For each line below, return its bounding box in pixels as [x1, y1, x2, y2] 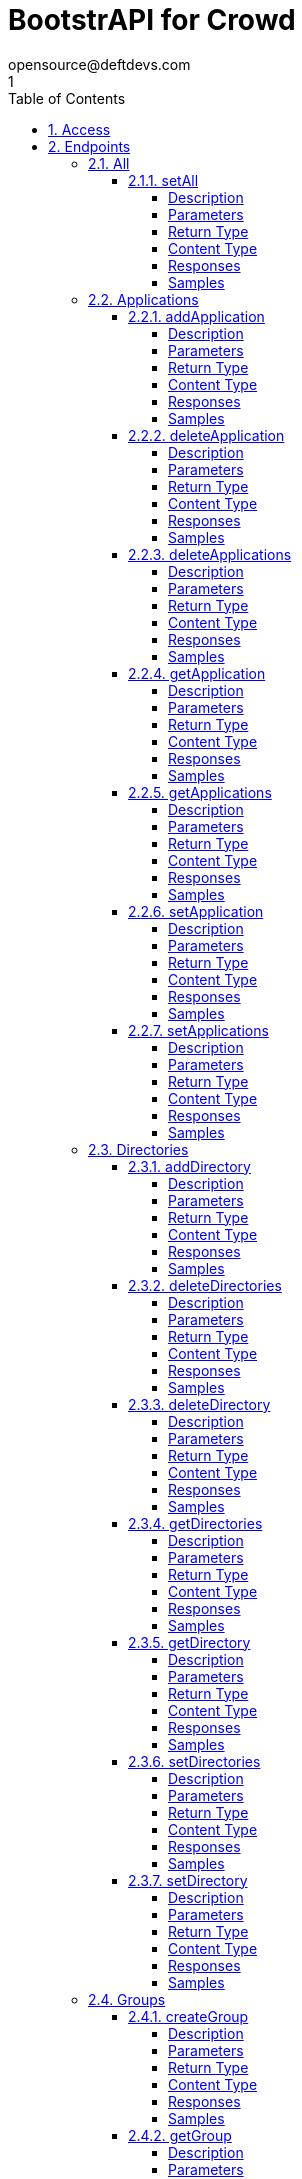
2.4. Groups [88, 1990, 166, 2008]
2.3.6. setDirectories [128, 1752, 261, 1770]
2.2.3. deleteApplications [128, 545, 292, 563]
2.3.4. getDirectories [128, 1514, 263, 1532]
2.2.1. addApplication [128, 307, 265, 325]
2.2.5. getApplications [128, 783, 272, 801]
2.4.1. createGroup [128, 2007, 249, 2025]
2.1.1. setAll [128, 171, 199, 189]
